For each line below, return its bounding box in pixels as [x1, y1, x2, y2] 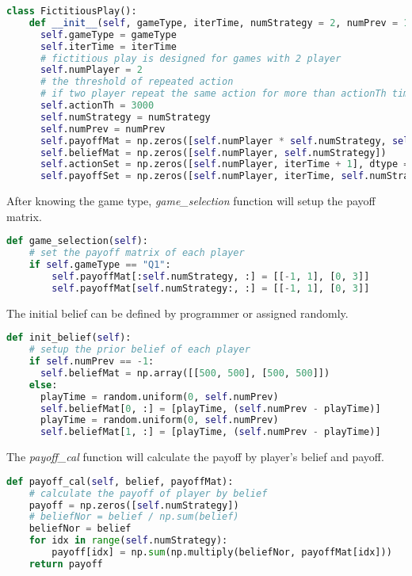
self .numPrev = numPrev [40, 123, 166, 135]
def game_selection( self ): [6, 235, 148, 247]
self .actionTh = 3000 [40, 100, 154, 111]
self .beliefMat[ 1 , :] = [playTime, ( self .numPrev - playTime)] [40, 426, 381, 438]
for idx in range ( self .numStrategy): [29, 535, 228, 547]
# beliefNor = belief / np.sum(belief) [29, 511, 239, 523]
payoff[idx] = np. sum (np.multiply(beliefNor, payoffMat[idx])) [51, 547, 392, 558]
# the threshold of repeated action [40, 76, 234, 88]
